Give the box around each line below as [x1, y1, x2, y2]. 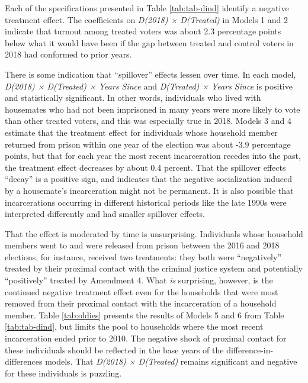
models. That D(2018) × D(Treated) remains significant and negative [45, 355, 297, 368]
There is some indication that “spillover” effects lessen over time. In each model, [5, 68, 296, 80]
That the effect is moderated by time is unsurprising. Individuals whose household [5, 227, 303, 240]
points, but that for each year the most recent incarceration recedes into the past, [5, 149, 301, 162]
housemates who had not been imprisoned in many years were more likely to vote [5, 103, 300, 115]
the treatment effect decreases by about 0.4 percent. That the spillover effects [5, 161, 286, 173]
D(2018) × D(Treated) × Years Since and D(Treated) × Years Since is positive [5, 79, 293, 92]
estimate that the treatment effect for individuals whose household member [5, 126, 278, 138]
